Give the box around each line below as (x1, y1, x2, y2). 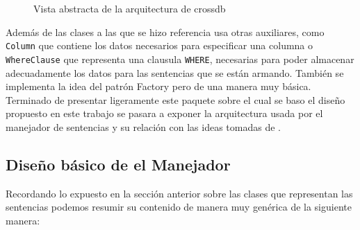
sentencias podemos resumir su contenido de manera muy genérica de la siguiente (6, 200, 352, 214)
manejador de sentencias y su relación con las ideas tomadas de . (6, 119, 281, 134)
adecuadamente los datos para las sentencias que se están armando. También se (6, 65, 344, 80)
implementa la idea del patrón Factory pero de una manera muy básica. (6, 79, 311, 94)
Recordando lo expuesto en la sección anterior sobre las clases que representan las (6, 186, 353, 200)
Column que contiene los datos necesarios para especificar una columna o (6, 38, 313, 53)
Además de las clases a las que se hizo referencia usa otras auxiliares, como (6, 24, 325, 39)
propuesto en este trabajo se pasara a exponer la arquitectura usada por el (6, 106, 323, 121)
